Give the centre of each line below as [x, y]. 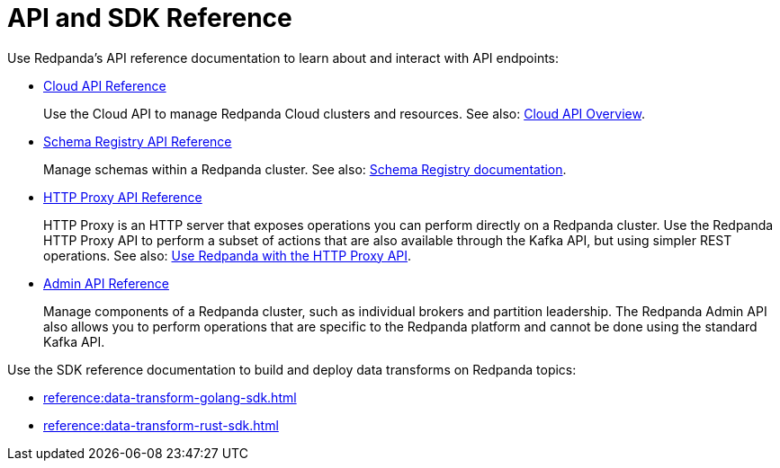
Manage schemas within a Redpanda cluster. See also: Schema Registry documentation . [305, 169]
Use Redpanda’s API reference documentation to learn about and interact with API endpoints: [283, 57]
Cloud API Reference [105, 85]
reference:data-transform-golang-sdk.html [170, 397]
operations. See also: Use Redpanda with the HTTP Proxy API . [228, 255]
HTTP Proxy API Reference [123, 197]
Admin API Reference [106, 283]
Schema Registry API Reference [138, 141]
